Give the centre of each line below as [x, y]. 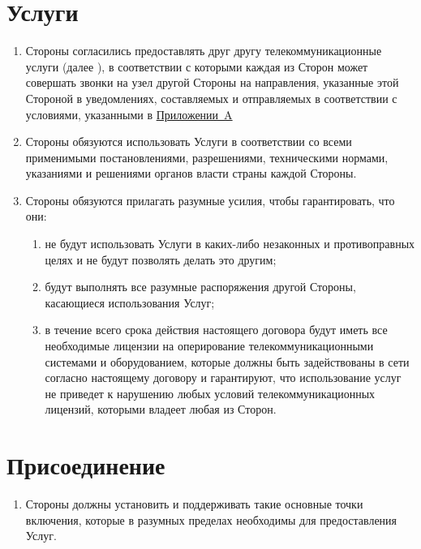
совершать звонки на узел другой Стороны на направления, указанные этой [212, 82]
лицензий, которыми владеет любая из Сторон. [161, 409]
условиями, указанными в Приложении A [129, 114]
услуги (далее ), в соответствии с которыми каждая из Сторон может [197, 66]
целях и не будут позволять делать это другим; [161, 259]
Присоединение [86, 465]
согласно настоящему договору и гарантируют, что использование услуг [223, 377]
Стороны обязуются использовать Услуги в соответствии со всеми [189, 142]
